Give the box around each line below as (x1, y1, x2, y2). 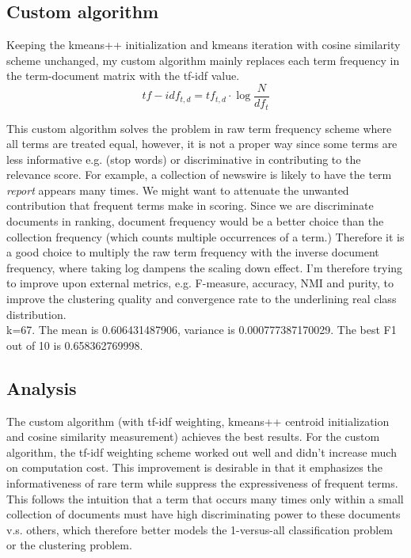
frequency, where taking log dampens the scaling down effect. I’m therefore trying (6, 259, 403, 275)
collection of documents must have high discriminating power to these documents (6, 506, 401, 522)
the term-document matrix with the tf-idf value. (6, 67, 240, 84)
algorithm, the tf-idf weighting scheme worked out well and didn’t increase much (6, 443, 397, 460)
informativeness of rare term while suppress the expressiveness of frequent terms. (6, 474, 398, 491)
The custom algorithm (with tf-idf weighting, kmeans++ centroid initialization (6, 412, 390, 429)
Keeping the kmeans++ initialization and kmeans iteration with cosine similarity (6, 36, 401, 53)
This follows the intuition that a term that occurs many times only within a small (6, 490, 404, 507)
